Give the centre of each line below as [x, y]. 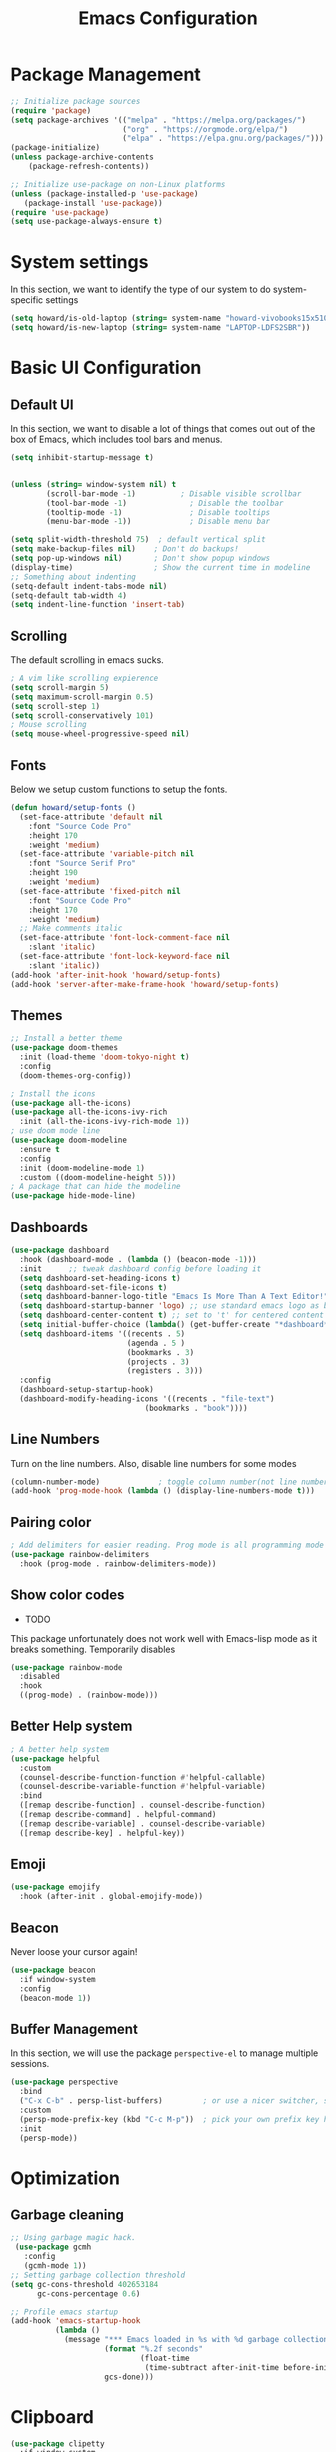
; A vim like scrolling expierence [84, 678]
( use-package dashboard [60, 1250]
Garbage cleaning [67, 2215]
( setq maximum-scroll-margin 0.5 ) [82, 697]
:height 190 [53, 873]
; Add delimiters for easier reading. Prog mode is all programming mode [167, 1545]
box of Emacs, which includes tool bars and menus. [116, 439]
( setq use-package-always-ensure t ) [86, 222]
